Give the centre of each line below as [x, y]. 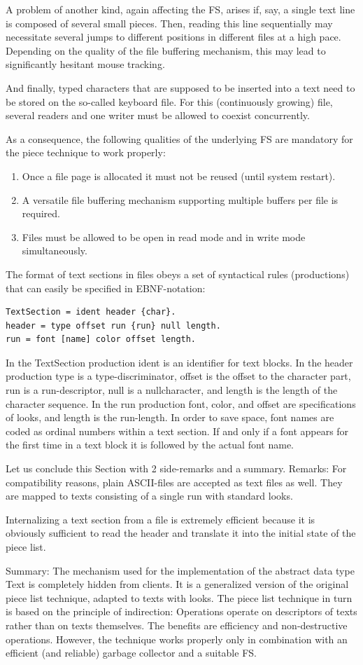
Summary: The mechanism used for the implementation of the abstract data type [180, 570]
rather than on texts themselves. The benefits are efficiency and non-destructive [177, 625]
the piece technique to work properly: [86, 152]
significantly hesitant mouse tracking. [85, 64]
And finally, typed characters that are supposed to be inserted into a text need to [180, 87]
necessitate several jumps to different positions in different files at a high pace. [173, 37]
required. [41, 213]
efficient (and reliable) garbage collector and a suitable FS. [131, 653]
